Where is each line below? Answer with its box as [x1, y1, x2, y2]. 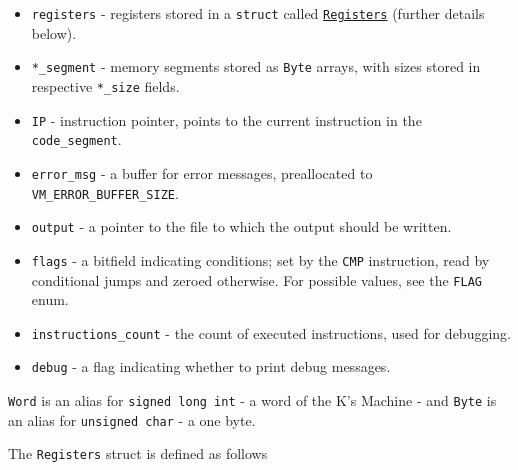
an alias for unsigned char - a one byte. [8, 409, 256, 430]
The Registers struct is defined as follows [8, 443, 268, 464]
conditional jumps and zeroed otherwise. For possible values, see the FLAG [31, 269, 482, 290]
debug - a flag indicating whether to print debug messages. [31, 356, 391, 377]
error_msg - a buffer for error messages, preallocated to [31, 162, 373, 183]
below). [31, 22, 77, 43]
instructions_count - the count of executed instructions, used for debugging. [31, 322, 511, 343]
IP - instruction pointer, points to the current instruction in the [31, 109, 422, 130]
